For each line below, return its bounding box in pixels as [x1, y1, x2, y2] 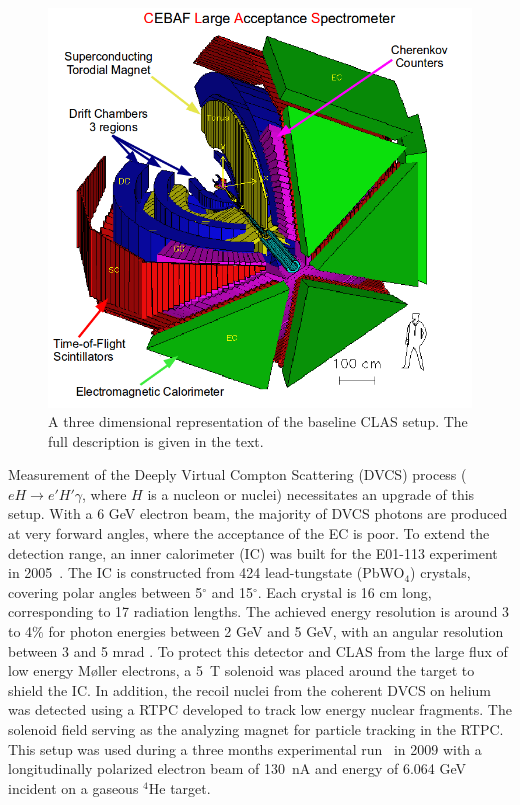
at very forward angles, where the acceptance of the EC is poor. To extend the [8, 523, 490, 544]
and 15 [211, 581, 253, 602]
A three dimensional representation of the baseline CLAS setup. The [48, 411, 468, 432]
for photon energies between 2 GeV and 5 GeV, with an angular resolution [48, 621, 504, 642]
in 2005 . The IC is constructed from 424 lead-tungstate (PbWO [8, 562, 405, 583]
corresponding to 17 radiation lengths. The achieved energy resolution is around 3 [8, 601, 510, 622]
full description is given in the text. [48, 430, 264, 451]
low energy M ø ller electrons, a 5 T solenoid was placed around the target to [8, 660, 475, 681]
